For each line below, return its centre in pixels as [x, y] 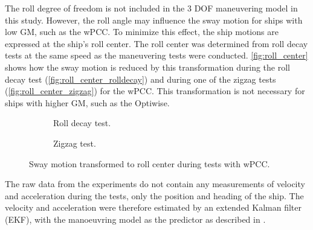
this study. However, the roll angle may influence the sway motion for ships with [154, 20]
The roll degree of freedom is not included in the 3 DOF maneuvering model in [151, 8]
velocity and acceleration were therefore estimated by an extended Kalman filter [153, 207]
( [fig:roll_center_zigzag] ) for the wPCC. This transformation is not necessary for [155, 91]
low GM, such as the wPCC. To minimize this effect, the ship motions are [142, 32]
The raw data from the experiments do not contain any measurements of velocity [155, 184]
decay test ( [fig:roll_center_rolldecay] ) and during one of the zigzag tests [140, 79]
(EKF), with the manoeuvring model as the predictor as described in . [135, 219]
